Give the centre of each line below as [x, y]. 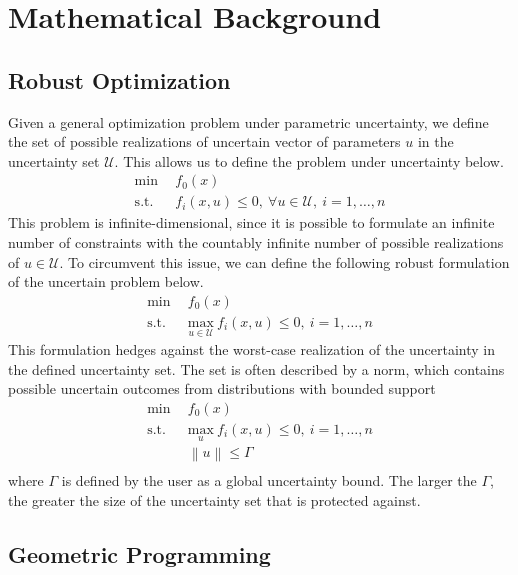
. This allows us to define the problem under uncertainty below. [309, 160]
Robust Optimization [119, 79]
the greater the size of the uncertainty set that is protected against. [214, 500]
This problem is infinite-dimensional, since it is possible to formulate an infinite [251, 222]
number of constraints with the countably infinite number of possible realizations [256, 242]
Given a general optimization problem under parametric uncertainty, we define [248, 121]
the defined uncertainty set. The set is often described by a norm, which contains [256, 368]
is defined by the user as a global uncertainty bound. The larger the [269, 480]
